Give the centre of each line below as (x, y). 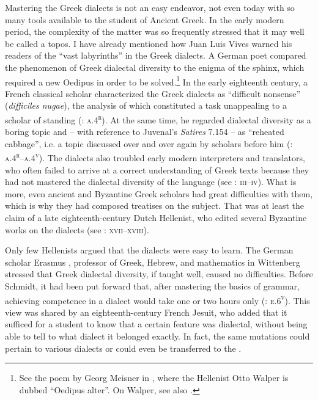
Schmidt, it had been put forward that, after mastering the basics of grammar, (152, 286)
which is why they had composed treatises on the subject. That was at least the (154, 205)
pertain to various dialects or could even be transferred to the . (123, 348)
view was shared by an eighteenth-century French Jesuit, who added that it (146, 312)
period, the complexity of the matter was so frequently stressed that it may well (155, 31)
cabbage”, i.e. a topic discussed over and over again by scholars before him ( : (149, 143)
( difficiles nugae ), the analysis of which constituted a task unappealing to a (146, 105)
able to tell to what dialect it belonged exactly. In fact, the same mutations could (157, 336)
